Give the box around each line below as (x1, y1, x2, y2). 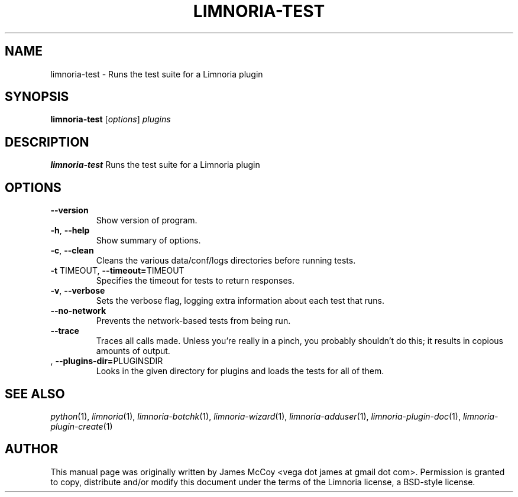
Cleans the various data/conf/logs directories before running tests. (96, 255, 356, 266)
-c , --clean (50, 245, 94, 256)
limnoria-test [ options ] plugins (50, 114, 171, 125)
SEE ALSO (5, 386, 65, 401)
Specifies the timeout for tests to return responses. (96, 275, 294, 286)
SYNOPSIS (5, 89, 69, 105)
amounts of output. (96, 346, 170, 356)
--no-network (50, 306, 106, 316)
